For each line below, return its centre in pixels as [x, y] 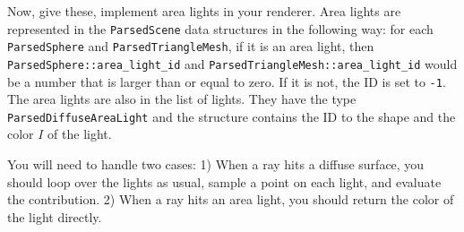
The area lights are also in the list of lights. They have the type [182, 99]
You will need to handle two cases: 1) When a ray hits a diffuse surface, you [216, 164]
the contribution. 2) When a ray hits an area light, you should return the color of [231, 199]
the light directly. [55, 216]
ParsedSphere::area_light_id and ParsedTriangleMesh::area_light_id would [232, 63]
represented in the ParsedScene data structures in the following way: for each [220, 28]
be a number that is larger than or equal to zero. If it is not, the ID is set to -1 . [227, 81]
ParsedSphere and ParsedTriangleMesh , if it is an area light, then [191, 46]
